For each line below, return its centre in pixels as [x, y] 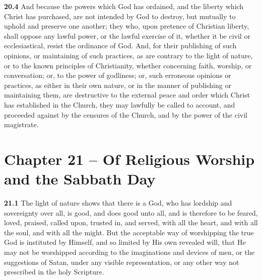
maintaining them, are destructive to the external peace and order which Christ [127, 95]
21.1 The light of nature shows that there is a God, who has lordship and [118, 203]
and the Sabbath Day [80, 179]
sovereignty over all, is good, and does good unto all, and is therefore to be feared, [131, 212]
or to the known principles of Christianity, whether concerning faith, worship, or [128, 65]
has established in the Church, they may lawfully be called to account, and [120, 104]
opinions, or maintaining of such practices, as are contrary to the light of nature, [128, 55]
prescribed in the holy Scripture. [54, 272]
